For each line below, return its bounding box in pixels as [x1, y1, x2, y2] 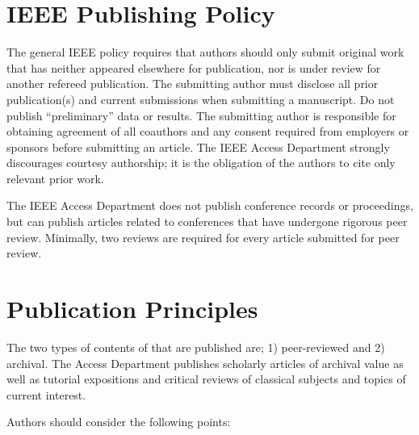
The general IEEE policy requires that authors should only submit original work [6, 44, 404, 61]
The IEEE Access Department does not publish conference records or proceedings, [6, 197, 413, 214]
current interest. [6, 386, 86, 403]
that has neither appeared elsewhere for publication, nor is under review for [6, 59, 381, 76]
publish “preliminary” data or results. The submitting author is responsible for [6, 107, 396, 123]
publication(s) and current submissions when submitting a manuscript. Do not [6, 90, 395, 107]
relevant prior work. [6, 169, 104, 186]
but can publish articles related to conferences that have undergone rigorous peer [6, 213, 408, 230]
